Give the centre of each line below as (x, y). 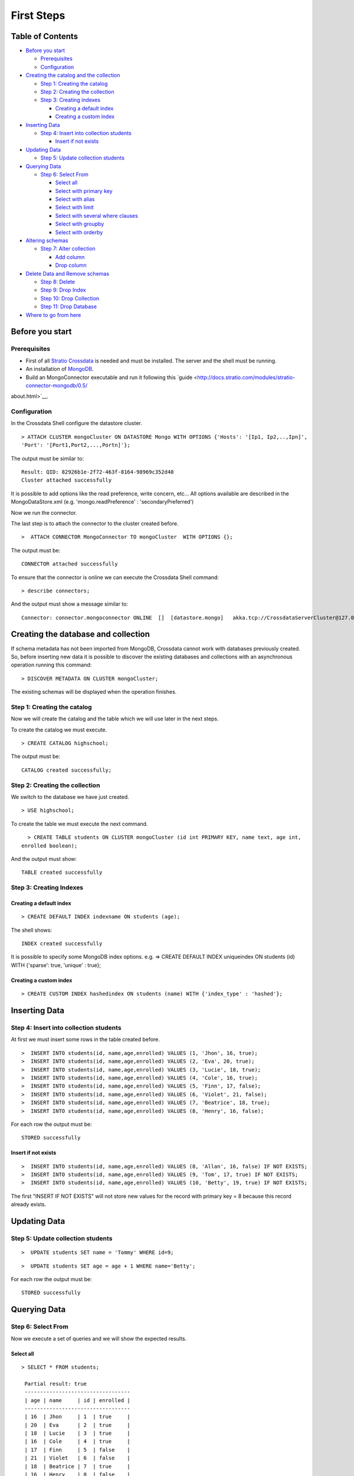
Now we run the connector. (44, 512)
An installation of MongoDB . (60, 369)
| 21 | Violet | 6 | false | (78, 1458)
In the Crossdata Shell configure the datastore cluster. (76, 423)
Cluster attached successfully (67, 480)
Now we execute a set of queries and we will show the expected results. (99, 1338)
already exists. (29, 1204)
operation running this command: (51, 665)
